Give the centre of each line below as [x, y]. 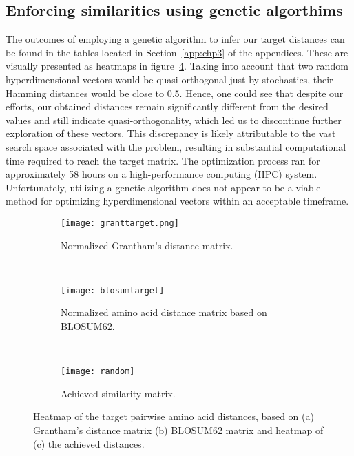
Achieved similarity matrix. [118, 393]
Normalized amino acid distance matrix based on [164, 312]
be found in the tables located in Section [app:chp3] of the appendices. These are [177, 52]
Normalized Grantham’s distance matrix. [147, 245]
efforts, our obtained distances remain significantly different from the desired [167, 106]
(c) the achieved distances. [89, 443]
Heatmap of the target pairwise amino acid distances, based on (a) [174, 416]
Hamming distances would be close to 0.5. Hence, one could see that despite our [175, 93]
